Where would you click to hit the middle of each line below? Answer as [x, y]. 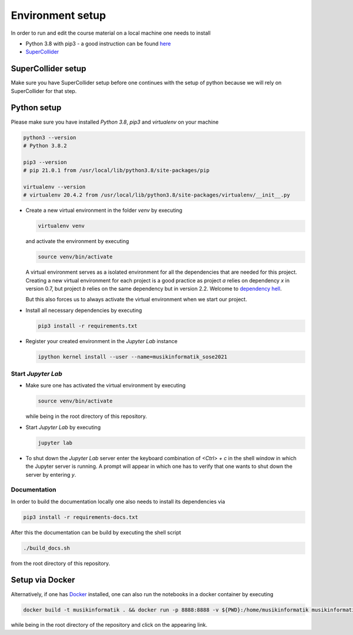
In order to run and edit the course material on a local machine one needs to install [111, 33]
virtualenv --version [54, 187]
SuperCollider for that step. [44, 91]
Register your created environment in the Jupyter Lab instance [101, 341]
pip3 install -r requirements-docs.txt [81, 517]
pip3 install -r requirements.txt [88, 326]
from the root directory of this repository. [61, 563]
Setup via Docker [43, 580]
